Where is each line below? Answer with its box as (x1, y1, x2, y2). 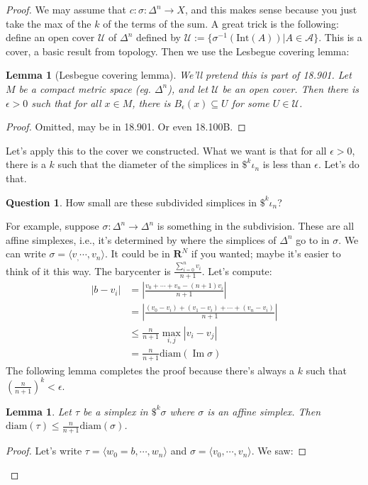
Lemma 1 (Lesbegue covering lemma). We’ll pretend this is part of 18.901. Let (6, 67, 352, 82)
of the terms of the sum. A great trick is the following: (103, 16, 339, 30)
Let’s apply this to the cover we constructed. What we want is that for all (6, 143, 327, 157)
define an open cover (6, 30, 95, 45)
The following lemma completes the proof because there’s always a (6, 362, 295, 377)
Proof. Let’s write (6, 443, 82, 458)
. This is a (318, 30, 362, 45)
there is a (6, 157, 46, 172)
